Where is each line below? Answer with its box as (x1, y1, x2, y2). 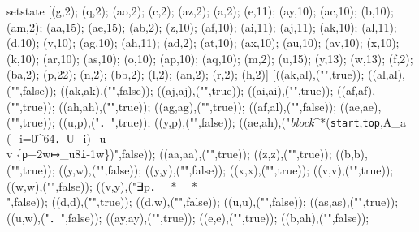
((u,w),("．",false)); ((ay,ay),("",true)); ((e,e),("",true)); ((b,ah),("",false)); (6, 208, 369, 226)
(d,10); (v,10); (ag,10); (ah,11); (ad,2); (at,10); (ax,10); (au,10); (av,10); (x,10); (6, 34, 400, 51)
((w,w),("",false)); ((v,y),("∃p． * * (6, 177, 198, 194)
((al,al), (368, 66, 405, 83)
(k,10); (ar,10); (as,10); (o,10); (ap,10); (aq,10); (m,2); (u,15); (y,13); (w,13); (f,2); (6, 49, 413, 67)
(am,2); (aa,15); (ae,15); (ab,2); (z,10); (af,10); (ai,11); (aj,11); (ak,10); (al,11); (6, 18, 397, 35)
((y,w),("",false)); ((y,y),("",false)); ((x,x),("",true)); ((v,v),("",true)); (58, 161, 394, 178)
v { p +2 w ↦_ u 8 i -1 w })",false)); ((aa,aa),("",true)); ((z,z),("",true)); (6, 145, 332, 162)
